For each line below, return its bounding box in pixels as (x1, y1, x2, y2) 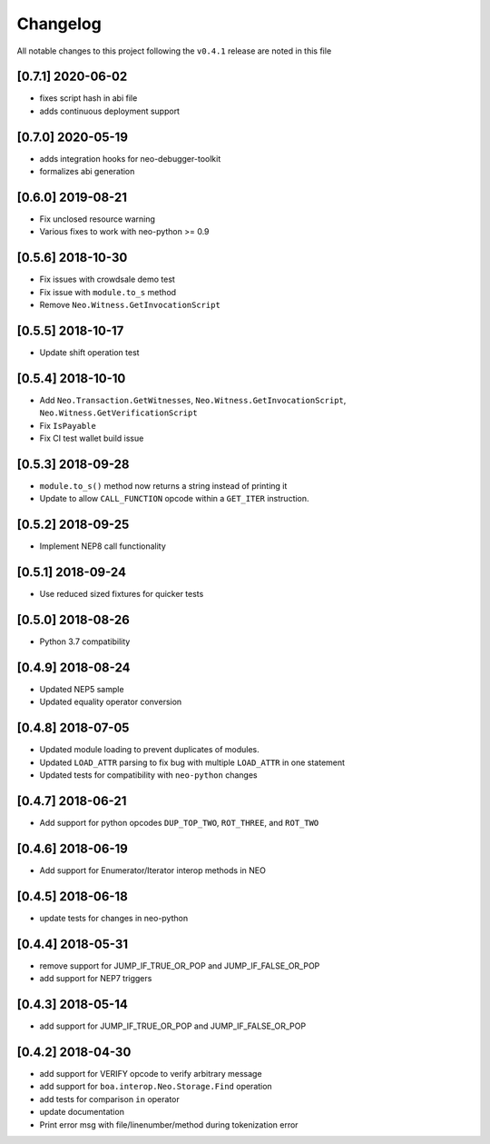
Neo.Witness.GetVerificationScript (39, 408, 199, 418)
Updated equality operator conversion (39, 696, 182, 708)
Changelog (16, 14, 102, 34)
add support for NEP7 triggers (39, 973, 152, 984)
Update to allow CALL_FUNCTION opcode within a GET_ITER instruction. (39, 493, 309, 504)
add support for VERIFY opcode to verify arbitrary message (39, 1068, 262, 1079)
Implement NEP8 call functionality (39, 541, 167, 552)
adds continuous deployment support (39, 105, 181, 116)
